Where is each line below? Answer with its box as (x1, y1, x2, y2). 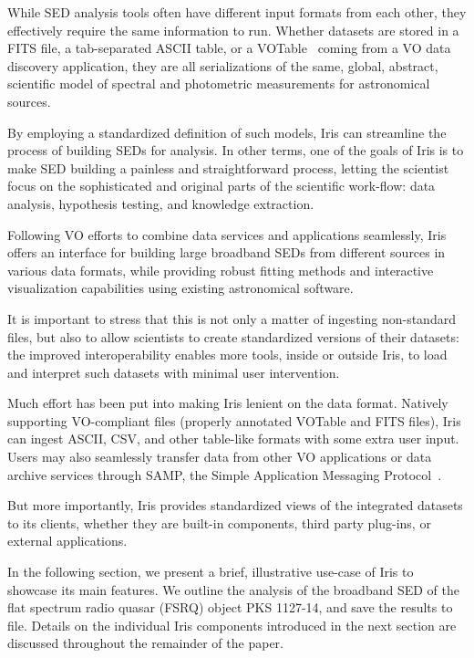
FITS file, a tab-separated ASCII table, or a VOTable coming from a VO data (7, 38, 451, 57)
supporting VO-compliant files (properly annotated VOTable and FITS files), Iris (7, 411, 461, 430)
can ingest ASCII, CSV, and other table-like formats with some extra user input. (7, 429, 459, 448)
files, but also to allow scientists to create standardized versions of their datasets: (7, 327, 459, 346)
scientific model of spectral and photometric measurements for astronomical (7, 74, 430, 93)
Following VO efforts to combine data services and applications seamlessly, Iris (7, 225, 447, 244)
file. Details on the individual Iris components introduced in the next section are (7, 615, 457, 634)
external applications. (7, 531, 128, 550)
